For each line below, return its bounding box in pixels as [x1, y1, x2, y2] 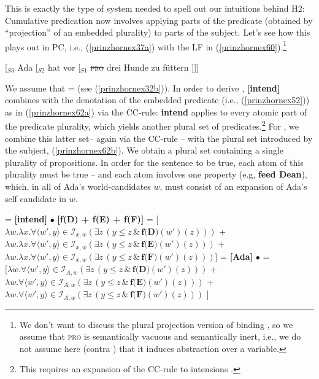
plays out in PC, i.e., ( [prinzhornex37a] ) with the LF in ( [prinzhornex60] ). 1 [5, 38, 287, 53]
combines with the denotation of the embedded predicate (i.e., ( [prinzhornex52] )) [5, 93, 310, 106]
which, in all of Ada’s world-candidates [5, 180, 151, 193]
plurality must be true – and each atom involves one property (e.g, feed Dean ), [5, 168, 307, 181]
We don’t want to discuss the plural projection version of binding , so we [19, 318, 293, 330]
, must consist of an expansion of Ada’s [159, 180, 307, 193]
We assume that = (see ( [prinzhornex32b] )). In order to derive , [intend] [5, 81, 280, 94]
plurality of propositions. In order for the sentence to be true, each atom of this [5, 155, 304, 168]
